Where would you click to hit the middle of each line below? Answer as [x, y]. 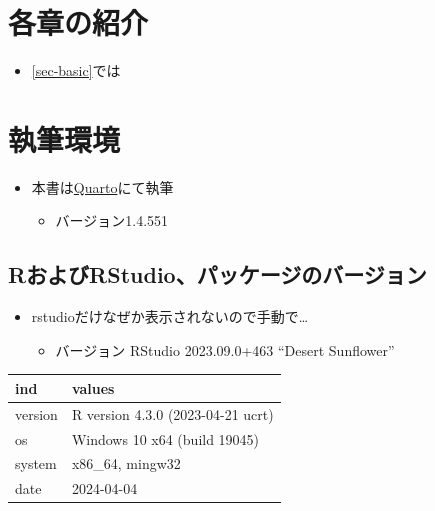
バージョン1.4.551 [112, 220]
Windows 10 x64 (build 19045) [165, 438]
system [36, 463]
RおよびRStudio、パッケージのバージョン [217, 274]
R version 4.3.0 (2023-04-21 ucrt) [172, 413]
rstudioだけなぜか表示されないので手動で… [170, 316]
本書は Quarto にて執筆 [102, 186]
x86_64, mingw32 [126, 463]
